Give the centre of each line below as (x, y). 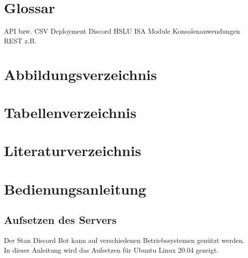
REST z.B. (20, 40)
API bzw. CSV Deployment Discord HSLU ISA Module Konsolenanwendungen (122, 31)
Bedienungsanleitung (75, 189)
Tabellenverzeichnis (70, 112)
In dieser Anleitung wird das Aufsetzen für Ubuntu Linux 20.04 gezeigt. (111, 249)
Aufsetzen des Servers (60, 220)
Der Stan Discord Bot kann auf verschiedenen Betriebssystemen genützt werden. (124, 240)
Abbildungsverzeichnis (81, 74)
